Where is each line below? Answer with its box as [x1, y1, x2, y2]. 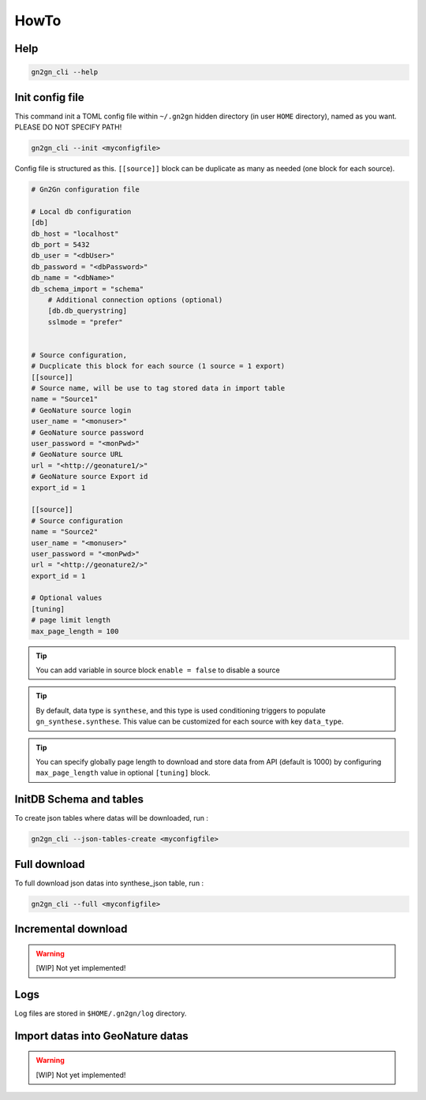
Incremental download [14, 922, 128, 936]
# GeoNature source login [31, 406, 132, 414]
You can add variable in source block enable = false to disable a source [35, 665, 280, 675]
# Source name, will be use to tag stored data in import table [31, 384, 286, 393]
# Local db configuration [31, 207, 132, 216]
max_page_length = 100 [31, 627, 119, 635]
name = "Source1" [31, 395, 99, 404]
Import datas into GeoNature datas [14, 1029, 189, 1042]
